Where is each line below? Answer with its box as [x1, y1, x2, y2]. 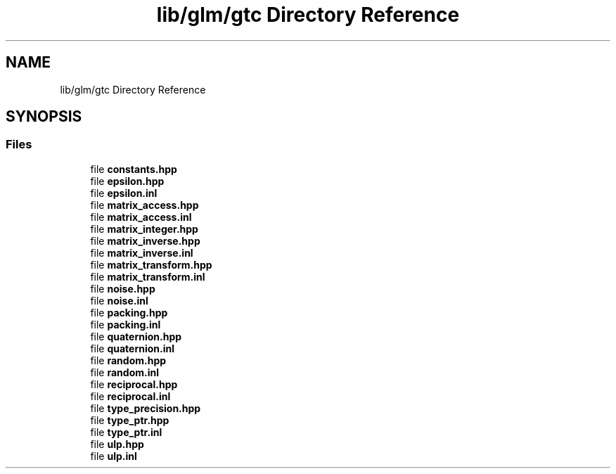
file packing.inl [90, 318, 161, 331]
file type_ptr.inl [90, 425, 162, 438]
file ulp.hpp [90, 437, 144, 450]
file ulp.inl [90, 449, 137, 462]
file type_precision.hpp [90, 402, 201, 414]
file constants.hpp [90, 162, 177, 175]
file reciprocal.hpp [90, 378, 178, 390]
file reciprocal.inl [90, 390, 171, 402]
